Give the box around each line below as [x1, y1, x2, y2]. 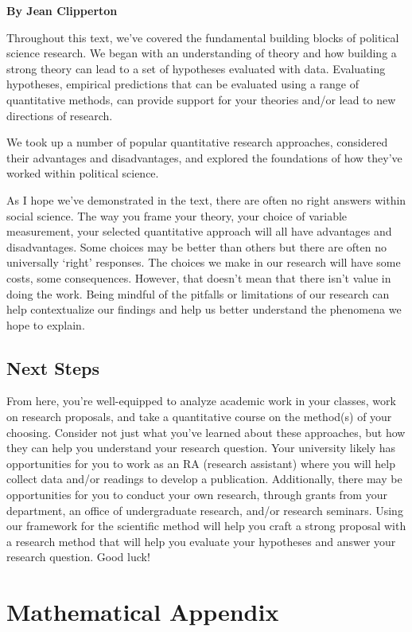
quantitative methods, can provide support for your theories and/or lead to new [6, 91, 396, 107]
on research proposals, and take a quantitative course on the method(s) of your [6, 408, 392, 425]
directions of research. [6, 107, 113, 123]
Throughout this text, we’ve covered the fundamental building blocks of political [6, 29, 399, 45]
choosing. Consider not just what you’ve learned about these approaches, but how [6, 423, 406, 440]
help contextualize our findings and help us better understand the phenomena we [6, 301, 402, 318]
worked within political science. [6, 165, 159, 181]
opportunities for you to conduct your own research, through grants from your [6, 486, 387, 503]
